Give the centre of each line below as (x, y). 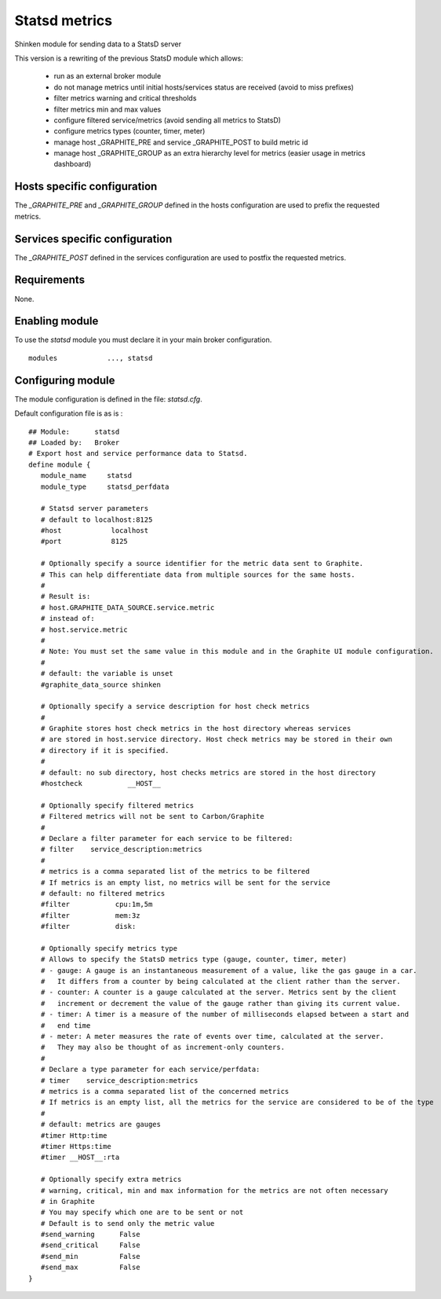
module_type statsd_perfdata (105, 486)
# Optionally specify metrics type (109, 948)
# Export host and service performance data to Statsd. (138, 453)
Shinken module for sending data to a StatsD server (98, 44)
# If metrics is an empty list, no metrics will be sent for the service (186, 883)
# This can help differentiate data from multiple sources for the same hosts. (198, 574)
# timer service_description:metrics (119, 1080)
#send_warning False (90, 1235)
